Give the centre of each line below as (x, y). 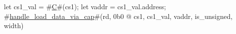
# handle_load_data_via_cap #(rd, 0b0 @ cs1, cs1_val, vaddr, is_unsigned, (118, 16)
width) (14, 25)
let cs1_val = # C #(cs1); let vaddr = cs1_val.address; (85, 6)
